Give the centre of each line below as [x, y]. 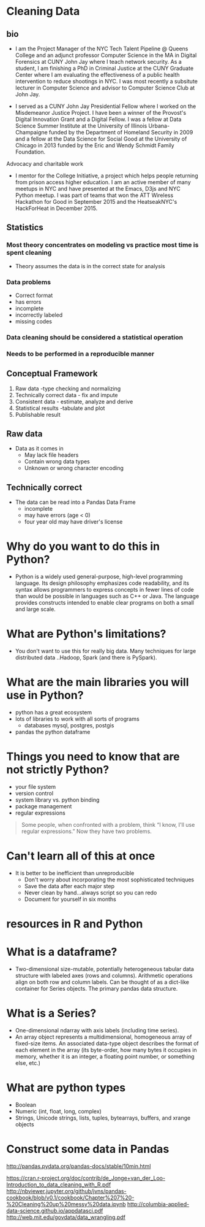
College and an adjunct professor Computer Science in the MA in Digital [106, 55]
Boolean [26, 1105]
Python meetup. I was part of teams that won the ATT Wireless [94, 195]
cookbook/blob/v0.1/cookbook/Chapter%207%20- [70, 1198]
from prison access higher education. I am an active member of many [103, 182]
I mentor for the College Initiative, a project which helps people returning [106, 176]
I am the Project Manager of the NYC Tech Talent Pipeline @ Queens [102, 48]
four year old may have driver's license [73, 522]
